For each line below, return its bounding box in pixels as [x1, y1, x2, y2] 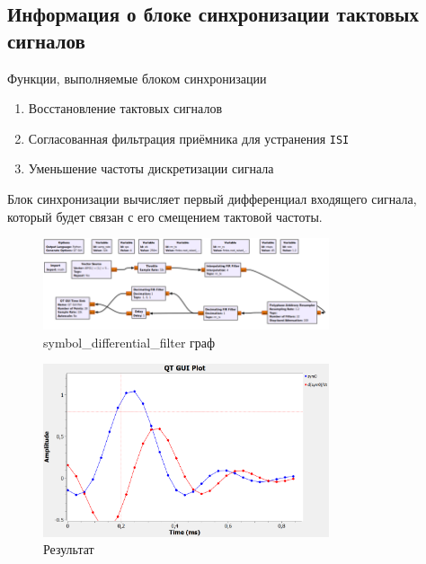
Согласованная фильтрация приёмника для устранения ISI [28, 128, 350, 147]
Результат [43, 540, 94, 559]
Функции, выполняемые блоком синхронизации [7, 68, 267, 87]
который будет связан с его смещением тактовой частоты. [7, 207, 323, 225]
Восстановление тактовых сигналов [28, 99, 222, 118]
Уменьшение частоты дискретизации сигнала [28, 159, 274, 178]
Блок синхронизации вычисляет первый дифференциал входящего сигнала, [7, 189, 417, 208]
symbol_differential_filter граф [43, 332, 216, 351]
